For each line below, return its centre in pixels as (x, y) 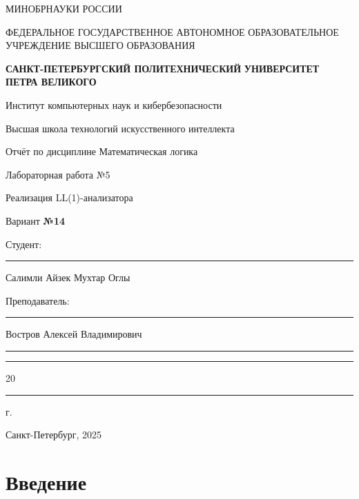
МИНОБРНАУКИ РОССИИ (64, 8)
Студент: (24, 244)
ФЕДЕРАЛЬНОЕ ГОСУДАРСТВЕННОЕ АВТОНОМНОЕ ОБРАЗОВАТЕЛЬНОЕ (172, 31)
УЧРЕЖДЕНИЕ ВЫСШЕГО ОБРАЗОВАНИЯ (100, 45)
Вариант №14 (36, 220)
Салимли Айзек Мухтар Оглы (68, 277)
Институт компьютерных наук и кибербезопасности (114, 104)
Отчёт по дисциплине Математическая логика (102, 151)
